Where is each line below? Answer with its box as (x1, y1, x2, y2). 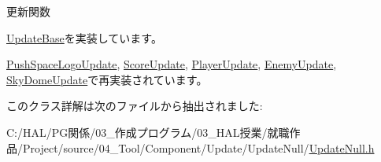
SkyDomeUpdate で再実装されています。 (6, 71, 208, 87)
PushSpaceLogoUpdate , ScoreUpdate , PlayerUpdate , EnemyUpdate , (6, 56, 337, 72)
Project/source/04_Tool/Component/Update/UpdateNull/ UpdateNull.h (22, 139, 375, 156)
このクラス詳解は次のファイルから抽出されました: (6, 98, 263, 114)
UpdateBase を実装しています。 (6, 29, 162, 46)
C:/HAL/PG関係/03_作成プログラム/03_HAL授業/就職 (6, 123, 290, 140)
